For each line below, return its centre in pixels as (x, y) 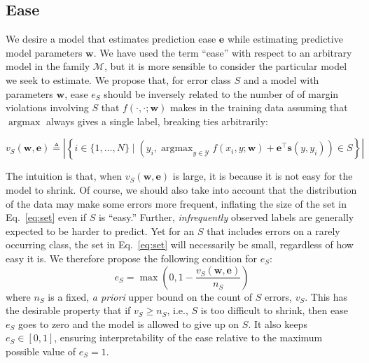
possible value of (41, 351)
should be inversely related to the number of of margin (221, 93)
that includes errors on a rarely (273, 230)
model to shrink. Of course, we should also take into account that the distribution (181, 189)
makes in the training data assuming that (259, 107)
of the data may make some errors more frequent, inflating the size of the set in (176, 203)
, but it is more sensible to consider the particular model (225, 66)
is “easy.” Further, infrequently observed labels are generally (226, 217)
